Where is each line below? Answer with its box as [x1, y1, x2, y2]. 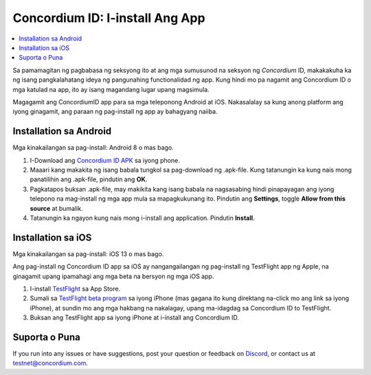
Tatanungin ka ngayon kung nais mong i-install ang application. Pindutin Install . [30, 214, 255, 222]
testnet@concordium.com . [12, 359, 89, 367]
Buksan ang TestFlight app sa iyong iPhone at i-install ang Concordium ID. [30, 313, 240, 322]
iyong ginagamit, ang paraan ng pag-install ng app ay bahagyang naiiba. [12, 107, 218, 116]
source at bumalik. [30, 204, 83, 212]
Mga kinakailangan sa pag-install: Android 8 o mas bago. [12, 144, 175, 152]
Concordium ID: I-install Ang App [12, 10, 205, 25]
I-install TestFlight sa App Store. [30, 285, 120, 293]
